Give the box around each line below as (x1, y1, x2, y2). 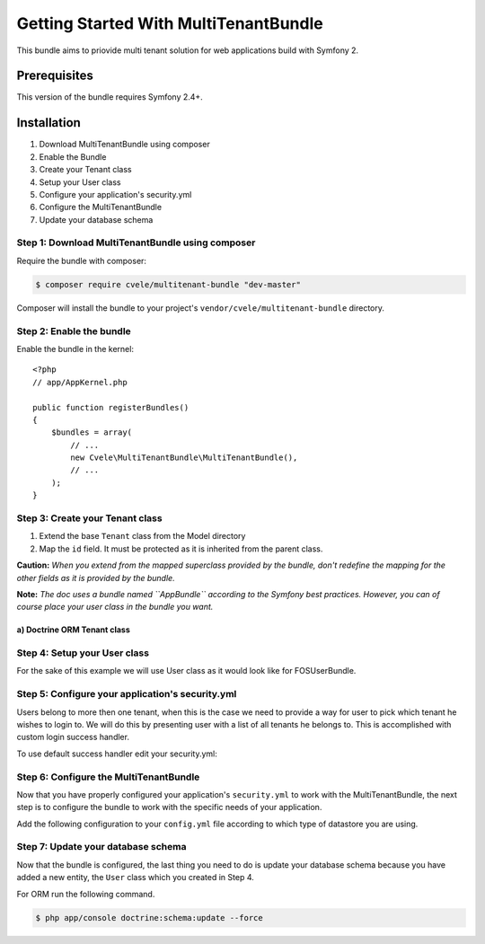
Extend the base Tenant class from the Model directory (39, 531, 246, 542)
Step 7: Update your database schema (16, 841, 187, 853)
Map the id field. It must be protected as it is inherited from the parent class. (39, 543, 323, 554)
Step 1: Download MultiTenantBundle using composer (16, 236, 256, 249)
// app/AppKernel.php (32, 377, 128, 387)
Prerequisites (16, 68, 93, 84)
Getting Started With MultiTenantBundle (16, 13, 323, 33)
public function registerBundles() (32, 402, 190, 412)
